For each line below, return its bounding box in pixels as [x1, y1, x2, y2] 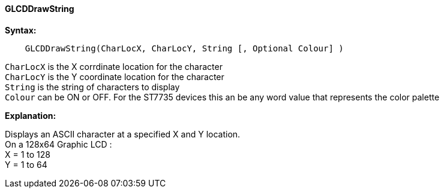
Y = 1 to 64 [5, 159, 47, 170]
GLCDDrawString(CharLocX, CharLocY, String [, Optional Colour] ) [25, 43, 344, 53]
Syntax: [5, 24, 37, 35]
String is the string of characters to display [5, 81, 180, 92]
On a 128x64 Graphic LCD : [5, 139, 112, 149]
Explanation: [5, 110, 56, 121]
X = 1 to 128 [5, 149, 50, 160]
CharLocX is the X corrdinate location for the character [5, 61, 223, 72]
